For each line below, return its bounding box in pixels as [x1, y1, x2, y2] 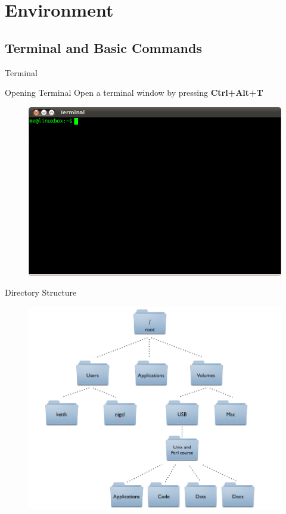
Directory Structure [5, 286, 77, 299]
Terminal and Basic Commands [5, 38, 202, 57]
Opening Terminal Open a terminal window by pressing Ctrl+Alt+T [5, 86, 263, 99]
